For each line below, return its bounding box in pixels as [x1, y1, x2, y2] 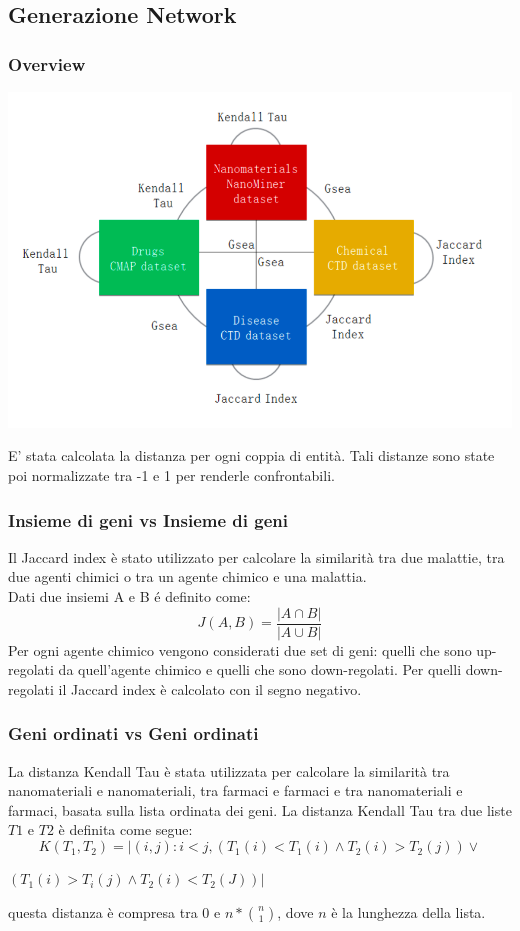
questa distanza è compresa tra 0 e [8, 901, 221, 922]
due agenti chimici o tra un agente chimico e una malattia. [8, 566, 367, 587]
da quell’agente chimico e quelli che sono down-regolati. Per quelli [58, 659, 462, 680]
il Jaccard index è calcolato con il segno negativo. [58, 678, 362, 699]
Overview [8, 51, 86, 76]
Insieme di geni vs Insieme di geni [8, 507, 288, 532]
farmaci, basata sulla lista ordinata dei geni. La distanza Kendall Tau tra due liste [8, 799, 512, 820]
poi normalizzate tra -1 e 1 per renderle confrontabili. [8, 465, 335, 486]
